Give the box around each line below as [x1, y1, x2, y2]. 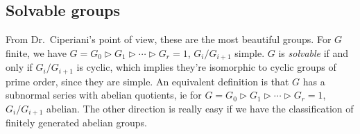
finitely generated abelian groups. [6, 115, 147, 130]
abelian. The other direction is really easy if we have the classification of [46, 101, 354, 115]
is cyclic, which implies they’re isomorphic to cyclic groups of [76, 60, 336, 74]
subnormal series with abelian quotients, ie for [6, 87, 202, 102]
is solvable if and [278, 45, 349, 60]
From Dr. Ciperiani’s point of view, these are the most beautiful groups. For [6, 32, 332, 47]
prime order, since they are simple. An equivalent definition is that [6, 74, 289, 88]
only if [6, 60, 33, 74]
